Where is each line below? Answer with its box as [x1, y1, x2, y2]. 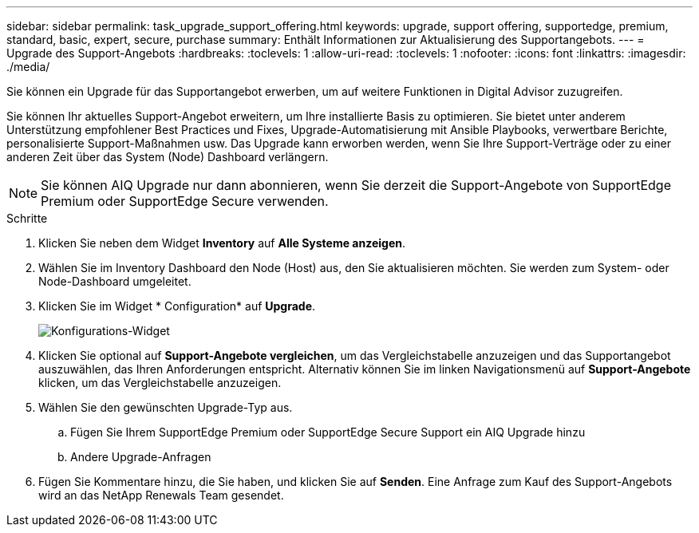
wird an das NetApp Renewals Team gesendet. [38, 488, 284, 502]
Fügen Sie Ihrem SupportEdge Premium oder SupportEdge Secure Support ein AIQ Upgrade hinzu [70, 425, 586, 439]
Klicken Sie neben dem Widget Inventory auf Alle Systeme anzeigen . [38, 236, 406, 250]
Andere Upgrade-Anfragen [70, 450, 211, 464]
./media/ [6, 60, 50, 73]
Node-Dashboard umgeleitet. [38, 274, 192, 288]
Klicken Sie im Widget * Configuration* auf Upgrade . [38, 299, 316, 313]
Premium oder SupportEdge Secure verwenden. [41, 193, 329, 209]
